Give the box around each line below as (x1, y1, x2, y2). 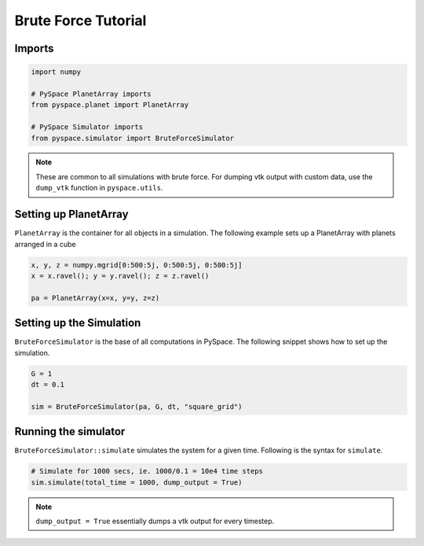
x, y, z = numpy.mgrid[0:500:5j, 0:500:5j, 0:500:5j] (31, 260, 243, 269)
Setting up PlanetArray (14, 208, 129, 221)
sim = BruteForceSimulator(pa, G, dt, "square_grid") (31, 402, 243, 411)
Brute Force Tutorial (14, 12, 147, 29)
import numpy (31, 68, 82, 76)
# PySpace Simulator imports (31, 123, 144, 131)
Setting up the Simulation (14, 316, 141, 330)
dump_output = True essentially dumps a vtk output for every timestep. (35, 516, 275, 526)
